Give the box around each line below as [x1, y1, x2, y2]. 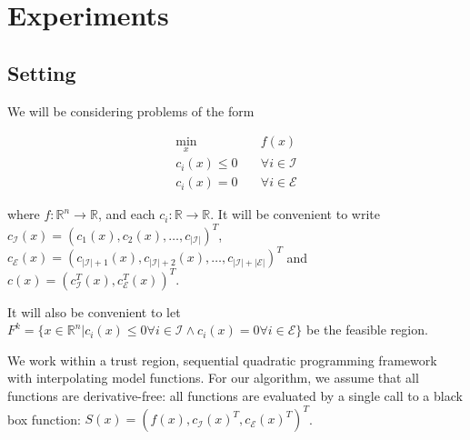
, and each [97, 205, 155, 224]
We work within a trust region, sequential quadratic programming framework [7, 350, 437, 369]
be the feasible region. [305, 320, 428, 339]
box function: [7, 409, 81, 428]
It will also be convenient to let [7, 302, 181, 321]
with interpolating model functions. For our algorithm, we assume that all [7, 368, 419, 387]
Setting [7, 58, 76, 86]
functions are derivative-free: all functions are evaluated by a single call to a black [7, 385, 463, 405]
